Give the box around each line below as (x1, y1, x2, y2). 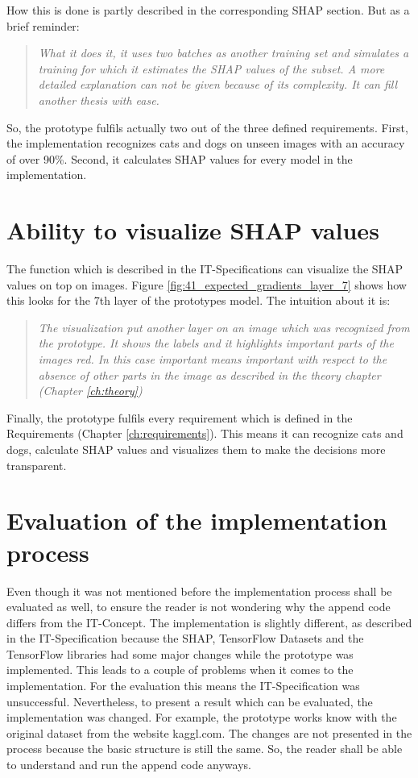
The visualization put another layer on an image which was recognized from (38, 318, 410, 335)
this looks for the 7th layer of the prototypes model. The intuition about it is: (6, 292, 391, 309)
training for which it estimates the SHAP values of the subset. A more (38, 60, 385, 77)
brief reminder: (6, 17, 80, 34)
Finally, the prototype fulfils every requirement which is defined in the (6, 409, 353, 426)
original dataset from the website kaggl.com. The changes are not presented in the (6, 724, 412, 741)
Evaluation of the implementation (6, 504, 387, 537)
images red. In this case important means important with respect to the (38, 351, 387, 368)
